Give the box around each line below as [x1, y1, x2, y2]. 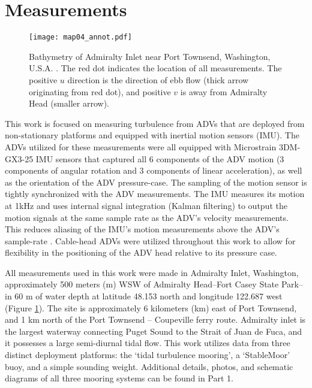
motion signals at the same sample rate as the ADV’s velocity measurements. [5, 211, 289, 223]
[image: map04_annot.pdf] [29, 33, 132, 42]
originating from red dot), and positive [29, 85, 171, 98]
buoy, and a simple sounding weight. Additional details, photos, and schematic [5, 360, 293, 372]
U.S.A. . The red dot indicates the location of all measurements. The [29, 62, 282, 74]
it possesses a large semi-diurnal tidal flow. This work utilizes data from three [5, 337, 290, 349]
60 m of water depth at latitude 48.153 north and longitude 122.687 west [14, 290, 283, 302]
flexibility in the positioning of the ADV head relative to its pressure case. [5, 246, 277, 259]
